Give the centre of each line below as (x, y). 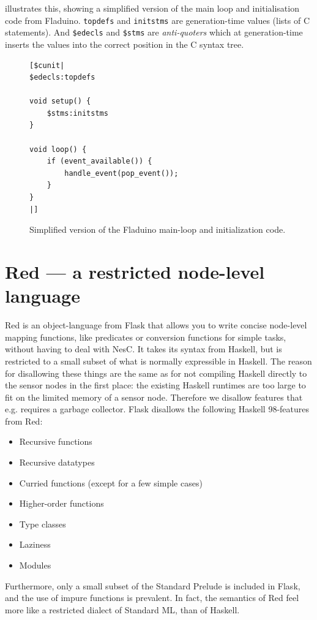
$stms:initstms (77, 113)
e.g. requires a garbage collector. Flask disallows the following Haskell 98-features (157, 409)
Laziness (35, 544)
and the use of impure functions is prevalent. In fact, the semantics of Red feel (152, 598)
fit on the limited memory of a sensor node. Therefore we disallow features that (154, 397)
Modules (35, 565)
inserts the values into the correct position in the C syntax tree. (125, 44)
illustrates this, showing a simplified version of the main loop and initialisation (152, 8)
